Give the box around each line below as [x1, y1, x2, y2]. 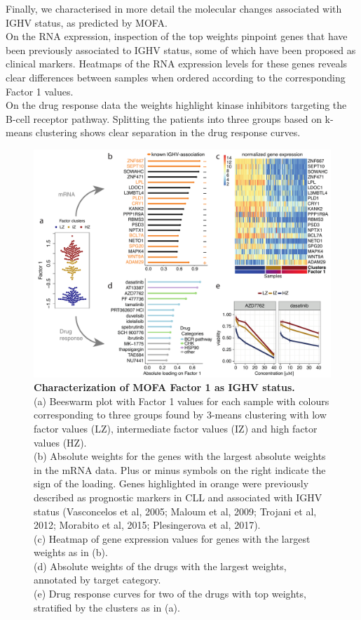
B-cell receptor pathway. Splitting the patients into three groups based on [6, 111, 322, 126]
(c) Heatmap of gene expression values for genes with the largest [34, 531, 311, 546]
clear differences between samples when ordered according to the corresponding [6, 70, 346, 84]
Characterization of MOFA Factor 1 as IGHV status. [34, 380, 295, 395]
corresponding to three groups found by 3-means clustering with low [34, 407, 327, 422]
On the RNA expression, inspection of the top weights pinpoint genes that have [6, 29, 348, 44]
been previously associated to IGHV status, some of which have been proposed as [6, 42, 356, 57]
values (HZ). [34, 435, 87, 449]
